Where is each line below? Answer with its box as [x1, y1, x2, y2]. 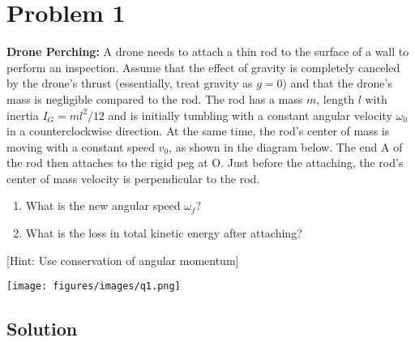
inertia [6, 106, 39, 123]
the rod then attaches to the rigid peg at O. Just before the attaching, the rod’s [6, 154, 404, 171]
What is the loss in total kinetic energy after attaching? [25, 224, 302, 242]
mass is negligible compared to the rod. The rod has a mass [6, 90, 303, 107]
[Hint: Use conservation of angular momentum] [6, 251, 239, 268]
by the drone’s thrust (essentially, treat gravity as [6, 75, 253, 92]
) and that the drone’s [282, 75, 392, 92]
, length [316, 90, 354, 107]
